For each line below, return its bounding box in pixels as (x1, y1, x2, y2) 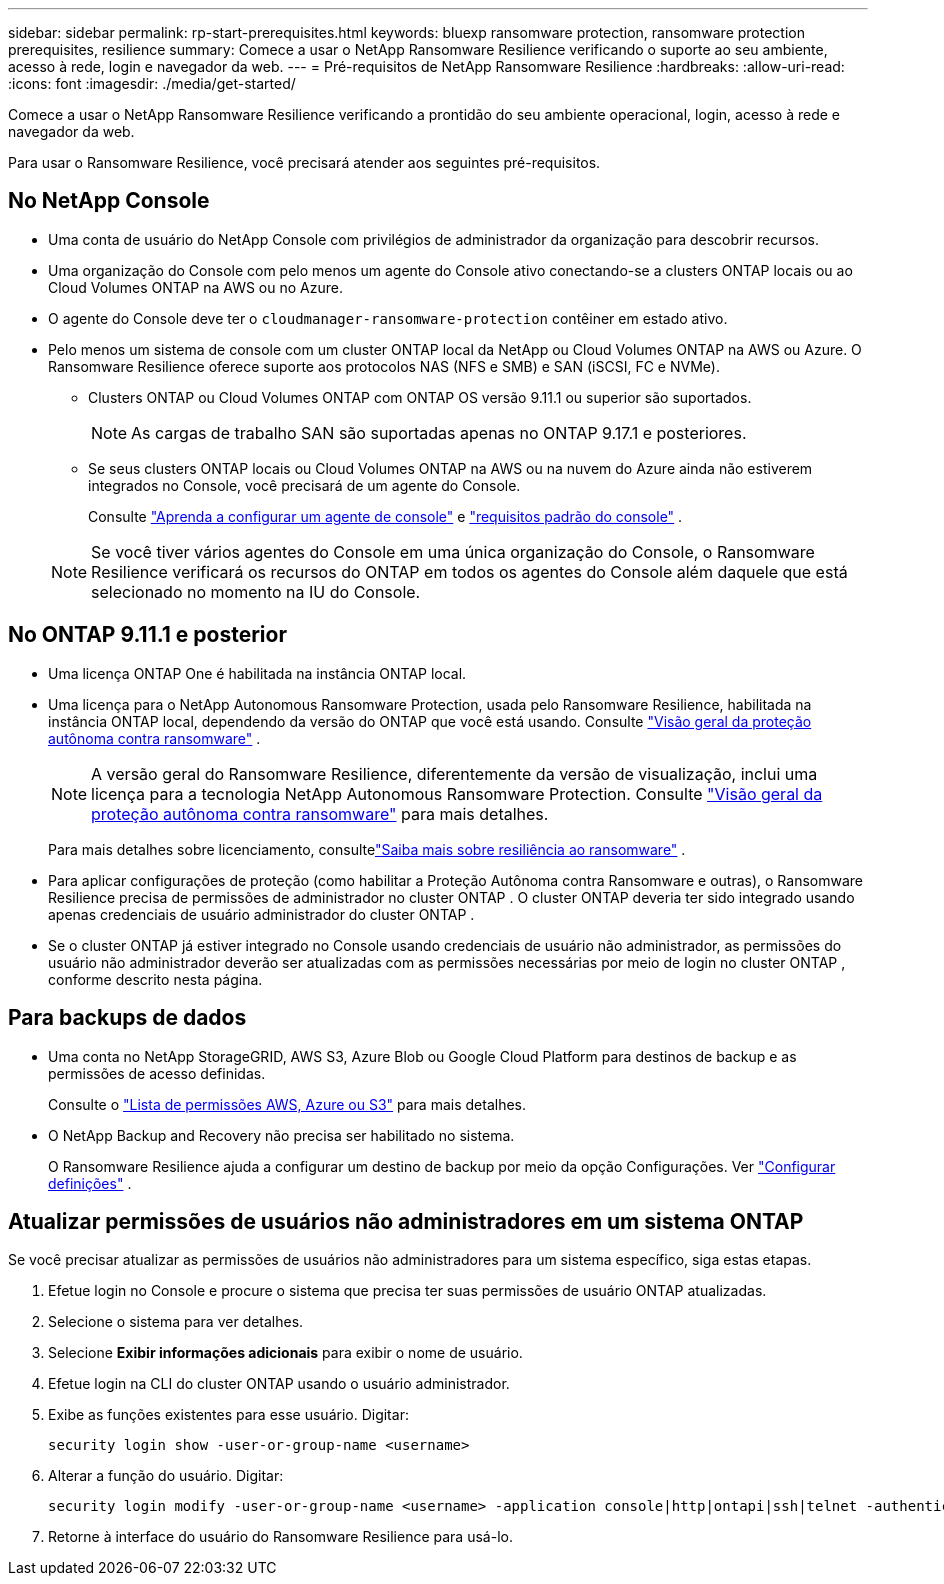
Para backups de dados (8, 1005, 247, 1031)
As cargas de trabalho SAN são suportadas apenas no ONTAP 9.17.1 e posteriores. (131, 422, 747, 443)
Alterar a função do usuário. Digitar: (48, 1467, 284, 1485)
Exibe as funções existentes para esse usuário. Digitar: (48, 1406, 409, 1424)
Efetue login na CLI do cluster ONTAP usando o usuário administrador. (48, 1375, 510, 1393)
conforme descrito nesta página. (48, 970, 263, 988)
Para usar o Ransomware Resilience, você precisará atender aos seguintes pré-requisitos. (8, 154, 601, 171)
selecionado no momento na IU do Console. (91, 581, 421, 602)
